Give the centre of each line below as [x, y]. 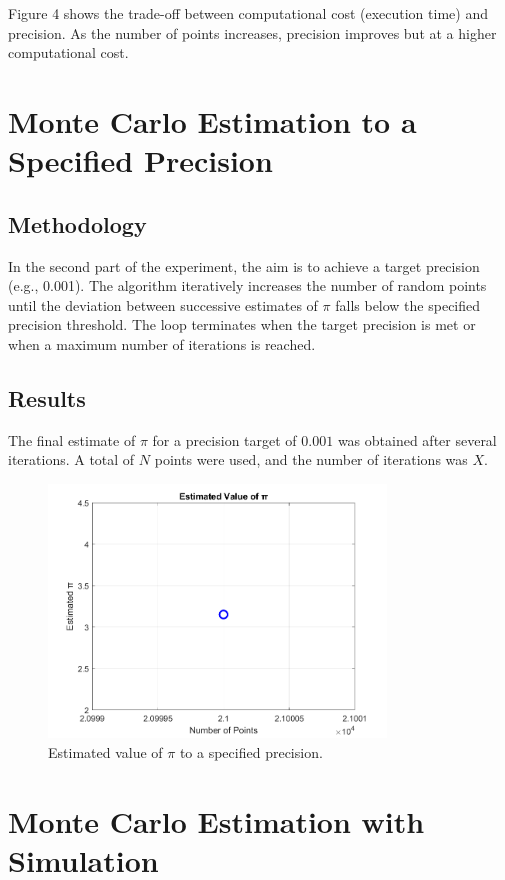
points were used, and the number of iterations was [311, 459]
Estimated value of [105, 751]
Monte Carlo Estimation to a [212, 120]
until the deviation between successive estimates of [163, 304]
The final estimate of [72, 439]
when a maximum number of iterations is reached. [162, 343]
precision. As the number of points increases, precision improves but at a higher [252, 32]
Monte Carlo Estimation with [216, 820]
